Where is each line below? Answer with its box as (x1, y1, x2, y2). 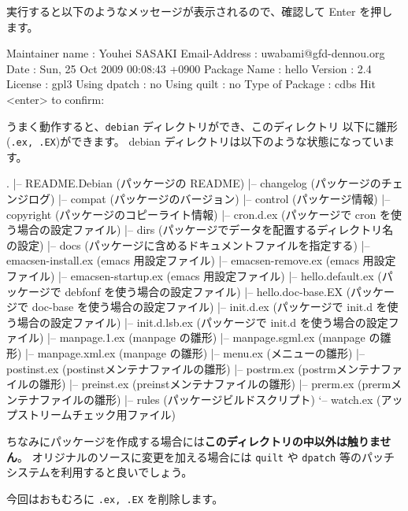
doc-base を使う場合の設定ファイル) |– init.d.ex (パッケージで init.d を (32, 298, 388, 315)
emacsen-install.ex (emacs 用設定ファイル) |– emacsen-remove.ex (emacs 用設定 (6, 252, 396, 268)
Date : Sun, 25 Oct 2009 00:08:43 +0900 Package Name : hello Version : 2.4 (6, 60, 372, 76)
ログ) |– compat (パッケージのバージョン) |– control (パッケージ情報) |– (28, 191, 391, 207)
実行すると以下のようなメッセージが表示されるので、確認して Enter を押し (6, 3, 393, 19)
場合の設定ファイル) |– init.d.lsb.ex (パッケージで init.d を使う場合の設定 (17, 313, 388, 330)
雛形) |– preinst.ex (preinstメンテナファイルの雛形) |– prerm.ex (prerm (39, 376, 391, 392)
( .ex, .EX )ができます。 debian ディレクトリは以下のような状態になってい (6, 133, 384, 150)
